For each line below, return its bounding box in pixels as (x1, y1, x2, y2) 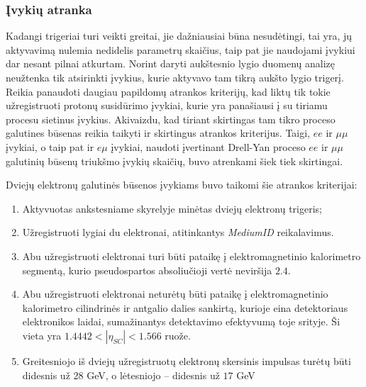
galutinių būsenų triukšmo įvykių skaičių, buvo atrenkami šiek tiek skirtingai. (6, 153, 343, 168)
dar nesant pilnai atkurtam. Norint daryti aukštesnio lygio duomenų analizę (6, 56, 335, 71)
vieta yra (22, 327, 62, 342)
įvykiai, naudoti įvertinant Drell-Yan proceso (111, 139, 306, 154)
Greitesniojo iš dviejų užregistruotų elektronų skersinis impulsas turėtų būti (22, 353, 351, 368)
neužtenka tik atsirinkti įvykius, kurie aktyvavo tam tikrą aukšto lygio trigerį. (6, 70, 344, 84)
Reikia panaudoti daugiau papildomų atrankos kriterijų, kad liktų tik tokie (6, 84, 331, 99)
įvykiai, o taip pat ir (6, 139, 94, 154)
